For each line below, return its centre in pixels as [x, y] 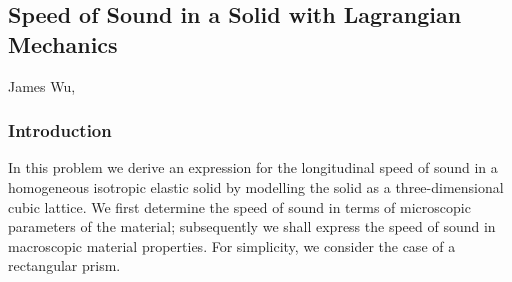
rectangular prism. [64, 265]
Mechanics [63, 43]
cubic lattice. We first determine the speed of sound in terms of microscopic [239, 206]
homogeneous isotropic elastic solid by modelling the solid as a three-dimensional [256, 187]
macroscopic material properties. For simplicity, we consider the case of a [232, 245]
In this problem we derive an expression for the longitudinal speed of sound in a [253, 167]
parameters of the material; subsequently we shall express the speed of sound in [252, 226]
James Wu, [42, 85]
